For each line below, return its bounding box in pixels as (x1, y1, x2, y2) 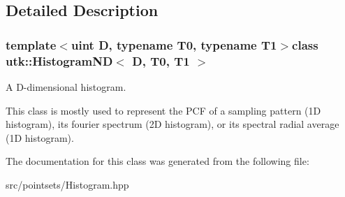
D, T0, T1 (132, 52, 190, 69)
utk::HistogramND (6, 52, 113, 69)
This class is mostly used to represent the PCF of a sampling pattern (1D (6, 103, 321, 117)
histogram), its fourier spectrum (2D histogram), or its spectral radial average (6, 117, 339, 131)
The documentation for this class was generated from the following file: (6, 154, 309, 168)
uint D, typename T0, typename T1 (71, 36, 277, 53)
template (6, 36, 57, 53)
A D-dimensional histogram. (6, 79, 126, 94)
